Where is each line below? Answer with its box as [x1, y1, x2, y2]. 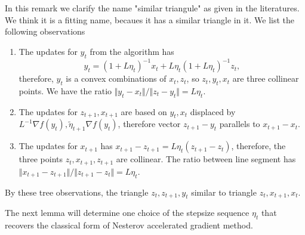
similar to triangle [191, 185, 257, 198]
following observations [5, 25, 85, 38]
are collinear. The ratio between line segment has [116, 153, 296, 165]
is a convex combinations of [66, 72, 167, 85]
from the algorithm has [90, 45, 174, 57]
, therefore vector [118, 117, 181, 130]
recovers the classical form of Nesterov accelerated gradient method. [5, 219, 253, 231]
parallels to [219, 117, 260, 130]
